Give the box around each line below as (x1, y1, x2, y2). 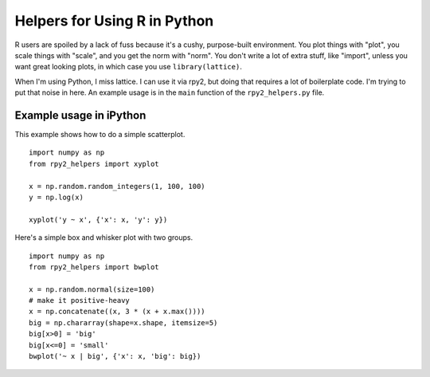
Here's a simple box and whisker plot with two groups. (14, 233, 193, 242)
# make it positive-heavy (29, 296, 131, 305)
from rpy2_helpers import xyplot (29, 159, 159, 168)
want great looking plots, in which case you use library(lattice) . (14, 62, 242, 72)
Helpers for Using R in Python (14, 12, 214, 29)
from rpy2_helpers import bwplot (29, 262, 159, 271)
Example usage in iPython (14, 108, 147, 122)
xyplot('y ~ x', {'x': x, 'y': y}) (29, 215, 168, 224)
